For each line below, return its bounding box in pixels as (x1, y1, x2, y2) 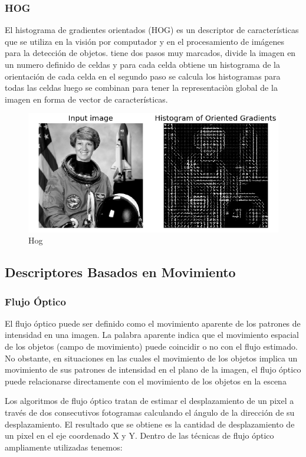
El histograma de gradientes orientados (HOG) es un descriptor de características (5, 24, 299, 36)
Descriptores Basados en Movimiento (5, 263, 236, 281)
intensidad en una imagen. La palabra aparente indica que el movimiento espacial (5, 328, 299, 341)
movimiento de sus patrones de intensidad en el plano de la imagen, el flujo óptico (5, 363, 301, 376)
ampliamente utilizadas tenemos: (5, 440, 123, 453)
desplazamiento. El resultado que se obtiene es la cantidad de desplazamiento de (5, 417, 295, 430)
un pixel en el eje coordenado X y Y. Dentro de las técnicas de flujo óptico (5, 429, 274, 442)
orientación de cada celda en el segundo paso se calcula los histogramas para (5, 70, 281, 82)
